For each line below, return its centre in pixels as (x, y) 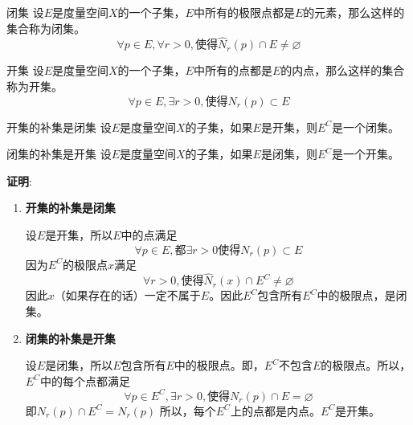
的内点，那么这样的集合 (343, 70)
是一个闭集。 (366, 127)
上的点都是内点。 (275, 410)
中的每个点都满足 (85, 380)
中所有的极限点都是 (244, 12)
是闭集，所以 (79, 365)
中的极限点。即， (219, 365)
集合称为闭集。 (46, 28)
